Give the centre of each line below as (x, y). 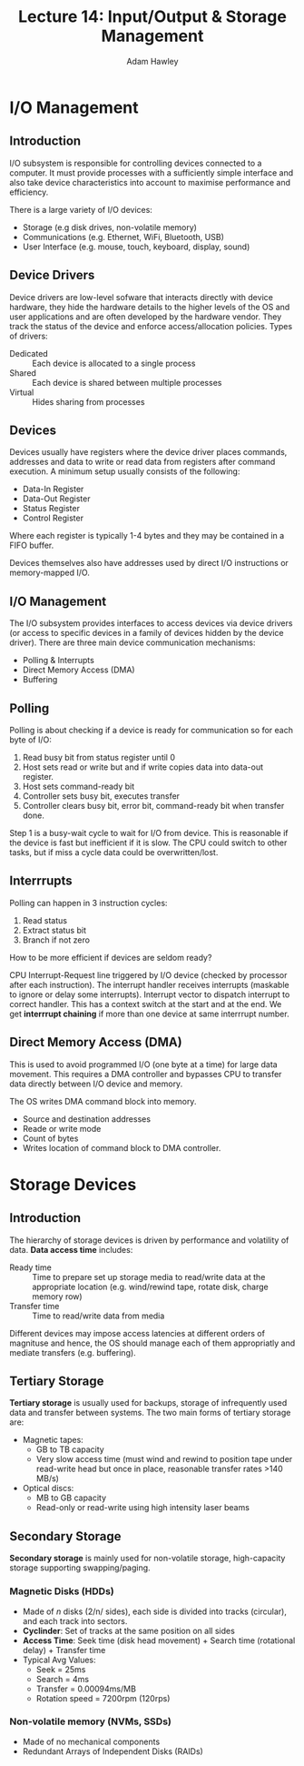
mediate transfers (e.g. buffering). (73, 1352)
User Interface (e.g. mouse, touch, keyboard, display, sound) (136, 247)
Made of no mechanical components (91, 1741)
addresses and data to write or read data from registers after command (142, 462)
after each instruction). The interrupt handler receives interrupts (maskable (149, 984)
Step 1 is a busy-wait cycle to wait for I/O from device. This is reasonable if (149, 833)
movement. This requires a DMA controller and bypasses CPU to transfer (146, 1074)
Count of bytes (50, 1138)
